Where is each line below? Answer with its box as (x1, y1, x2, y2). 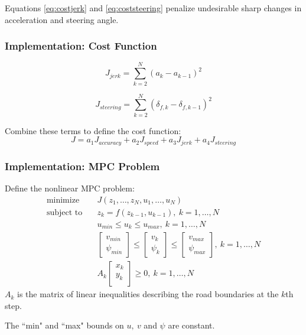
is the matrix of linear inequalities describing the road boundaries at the (17, 288, 279, 300)
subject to (46, 208, 83, 217)
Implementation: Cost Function (5, 38, 157, 53)
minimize (46, 196, 80, 204)
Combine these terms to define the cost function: (5, 124, 181, 136)
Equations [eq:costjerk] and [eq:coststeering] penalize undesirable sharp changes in (5, 2, 302, 14)
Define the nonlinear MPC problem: (5, 181, 135, 194)
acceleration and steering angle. (5, 13, 119, 25)
